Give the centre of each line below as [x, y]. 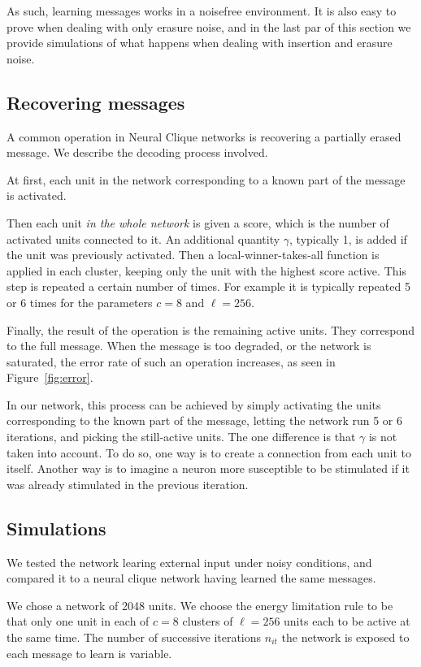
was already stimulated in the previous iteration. [128, 484]
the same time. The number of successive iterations [134, 637]
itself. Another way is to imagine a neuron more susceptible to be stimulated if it [208, 468]
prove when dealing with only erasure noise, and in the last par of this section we [209, 26]
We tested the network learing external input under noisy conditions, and [189, 562]
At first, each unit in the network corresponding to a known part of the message [206, 179]
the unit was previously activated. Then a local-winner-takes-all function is [193, 255]
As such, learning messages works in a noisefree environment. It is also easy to [202, 11]
